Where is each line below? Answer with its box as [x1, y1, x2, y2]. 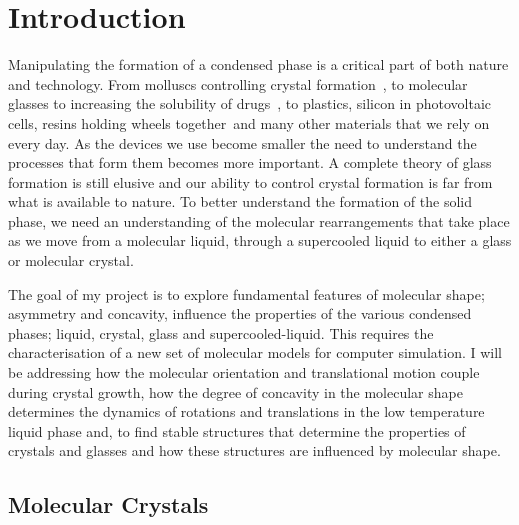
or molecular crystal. [8, 250, 134, 271]
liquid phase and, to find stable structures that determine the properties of [8, 420, 466, 441]
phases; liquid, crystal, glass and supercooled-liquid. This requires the [8, 322, 434, 343]
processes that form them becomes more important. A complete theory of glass [8, 152, 492, 173]
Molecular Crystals [8, 489, 209, 520]
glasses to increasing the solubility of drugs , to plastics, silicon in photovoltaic [8, 93, 492, 114]
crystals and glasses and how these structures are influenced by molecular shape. [8, 440, 501, 461]
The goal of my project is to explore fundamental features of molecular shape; [8, 283, 485, 304]
